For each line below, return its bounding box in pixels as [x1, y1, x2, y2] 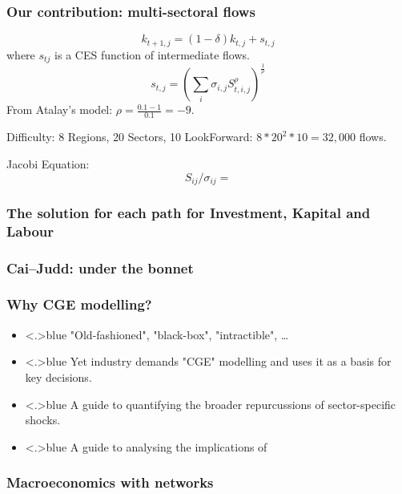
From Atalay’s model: [6, 101, 113, 118]
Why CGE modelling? [6, 294, 152, 314]
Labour [6, 221, 54, 241]
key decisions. [25, 368, 92, 385]
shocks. [25, 411, 61, 428]
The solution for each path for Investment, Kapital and [6, 202, 371, 222]
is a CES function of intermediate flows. [54, 46, 250, 63]
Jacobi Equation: [6, 155, 90, 172]
